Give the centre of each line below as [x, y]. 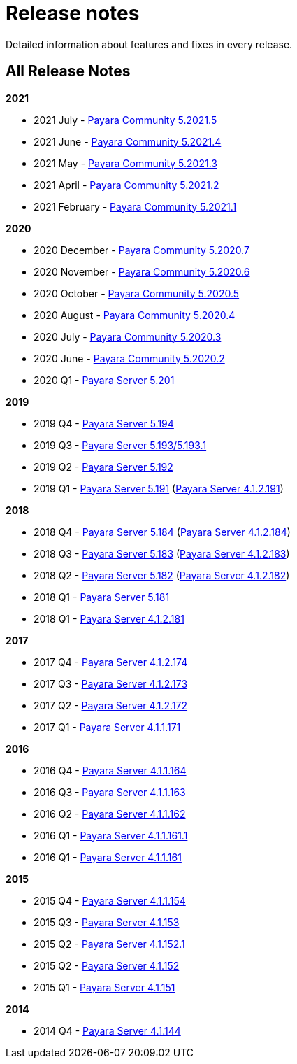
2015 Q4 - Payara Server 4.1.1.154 [110, 900]
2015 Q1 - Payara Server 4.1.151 [104, 987]
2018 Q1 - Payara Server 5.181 [102, 597]
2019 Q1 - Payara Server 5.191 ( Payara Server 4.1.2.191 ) [159, 488]
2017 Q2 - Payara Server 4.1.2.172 [111, 705]
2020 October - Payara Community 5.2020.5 [137, 293]
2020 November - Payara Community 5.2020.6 [142, 271]
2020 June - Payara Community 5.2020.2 [129, 358]
